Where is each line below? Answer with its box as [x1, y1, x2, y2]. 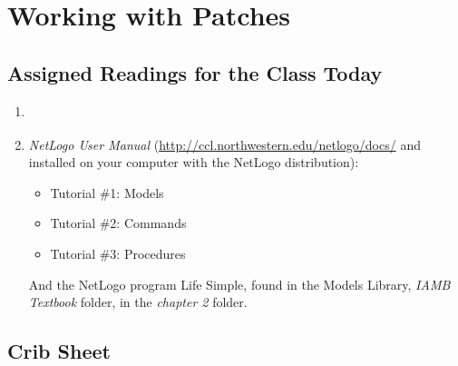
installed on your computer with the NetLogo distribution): [28, 153, 359, 172]
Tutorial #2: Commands [50, 213, 187, 232]
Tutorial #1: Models [50, 183, 164, 202]
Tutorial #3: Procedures [50, 243, 186, 262]
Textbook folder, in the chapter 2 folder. [28, 292, 248, 312]
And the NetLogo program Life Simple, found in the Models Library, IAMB [28, 274, 451, 293]
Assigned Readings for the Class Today [7, 58, 383, 86]
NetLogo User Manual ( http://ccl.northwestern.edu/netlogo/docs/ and [28, 134, 421, 153]
